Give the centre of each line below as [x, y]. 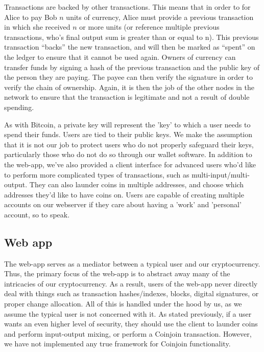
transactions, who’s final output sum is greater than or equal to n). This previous [131, 37]
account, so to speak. [37, 214]
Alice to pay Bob [31, 17]
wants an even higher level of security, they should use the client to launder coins [131, 324]
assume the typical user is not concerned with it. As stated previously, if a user [128, 313]
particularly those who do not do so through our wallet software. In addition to [128, 154]
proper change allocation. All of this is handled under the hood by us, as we [123, 304]
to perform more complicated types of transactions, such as [97, 174]
